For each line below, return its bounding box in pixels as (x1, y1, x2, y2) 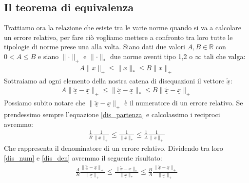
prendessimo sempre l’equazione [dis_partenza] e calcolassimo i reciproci (4, 109, 220, 120)
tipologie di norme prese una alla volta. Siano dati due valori (4, 41, 186, 52)
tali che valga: (204, 51, 246, 61)
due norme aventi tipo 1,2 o (110, 51, 193, 61)
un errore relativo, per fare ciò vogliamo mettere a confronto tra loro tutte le (4, 32, 233, 42)
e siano (38, 51, 59, 61)
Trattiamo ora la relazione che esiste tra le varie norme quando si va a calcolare (4, 22, 241, 33)
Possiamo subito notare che (4, 98, 85, 108)
